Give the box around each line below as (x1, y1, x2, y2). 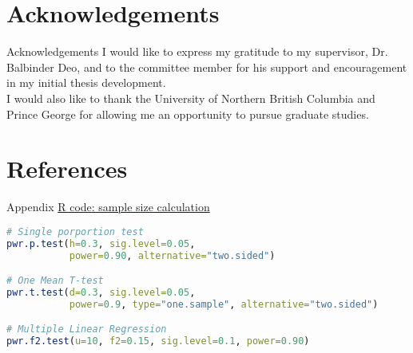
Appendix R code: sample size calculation (6, 198, 210, 215)
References (6, 152, 128, 185)
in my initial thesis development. (6, 74, 166, 91)
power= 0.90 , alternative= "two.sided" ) (69, 249, 276, 261)
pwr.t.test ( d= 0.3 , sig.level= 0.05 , (6, 286, 196, 298)
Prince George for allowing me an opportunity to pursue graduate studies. (6, 105, 369, 122)
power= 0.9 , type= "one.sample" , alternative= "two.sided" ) (69, 298, 379, 310)
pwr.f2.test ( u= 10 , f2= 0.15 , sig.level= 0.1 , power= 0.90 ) (6, 335, 310, 347)
